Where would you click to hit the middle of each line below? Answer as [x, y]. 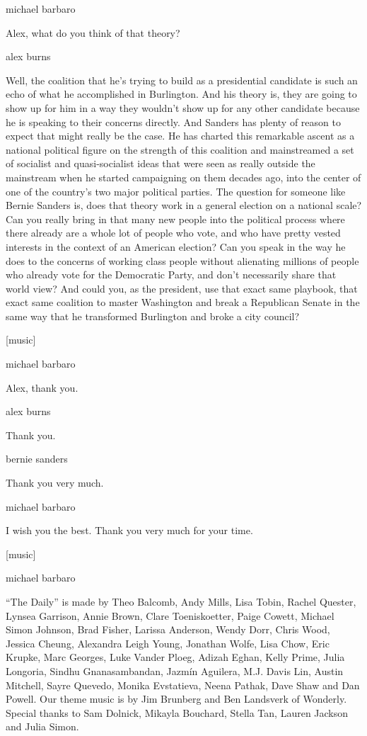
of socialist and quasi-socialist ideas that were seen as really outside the [161, 163]
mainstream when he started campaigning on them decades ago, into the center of [183, 177]
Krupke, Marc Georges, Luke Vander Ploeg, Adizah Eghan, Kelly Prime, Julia [175, 657]
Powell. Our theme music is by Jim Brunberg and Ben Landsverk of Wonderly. [176, 699]
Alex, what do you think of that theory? [93, 32]
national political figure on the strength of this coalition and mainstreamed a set [180, 149]
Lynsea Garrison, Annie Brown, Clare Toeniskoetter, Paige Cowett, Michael [170, 615]
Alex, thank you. [42, 387]
